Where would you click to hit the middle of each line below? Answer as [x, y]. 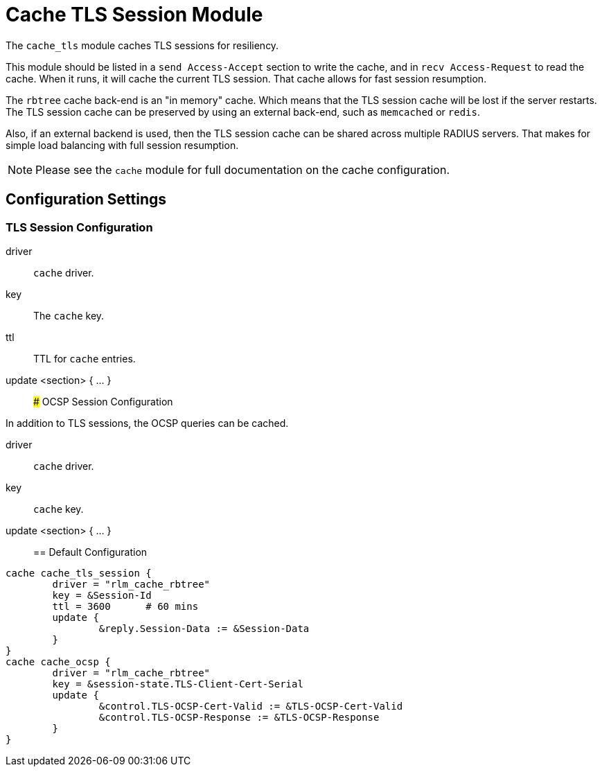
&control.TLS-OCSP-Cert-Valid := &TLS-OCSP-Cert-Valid [251, 706]
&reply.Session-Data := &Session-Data [204, 628]
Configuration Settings [86, 200]
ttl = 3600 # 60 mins [125, 606]
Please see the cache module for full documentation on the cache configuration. [242, 169]
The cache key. [69, 315]
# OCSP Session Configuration [103, 401]
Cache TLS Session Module [134, 15]
